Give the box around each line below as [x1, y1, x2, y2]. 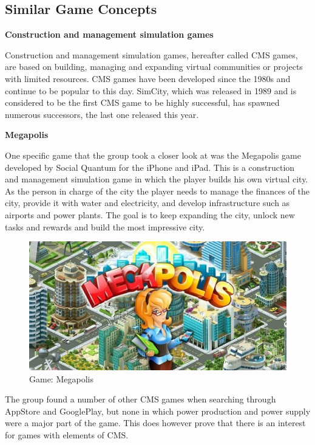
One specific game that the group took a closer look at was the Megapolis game [5, 148, 301, 161]
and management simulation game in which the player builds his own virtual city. [5, 173, 308, 185]
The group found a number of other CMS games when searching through [5, 393, 276, 405]
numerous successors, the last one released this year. [5, 108, 199, 120]
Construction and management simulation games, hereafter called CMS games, [5, 48, 298, 61]
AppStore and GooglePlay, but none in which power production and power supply [5, 404, 311, 417]
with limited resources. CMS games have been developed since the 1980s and [5, 72, 291, 85]
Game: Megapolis [29, 372, 93, 385]
